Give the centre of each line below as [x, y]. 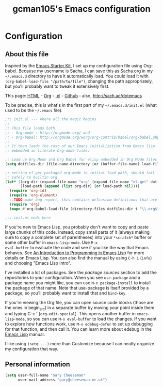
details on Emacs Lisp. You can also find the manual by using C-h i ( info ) [79, 258]
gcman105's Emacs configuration [81, 9]
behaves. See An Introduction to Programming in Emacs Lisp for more [75, 253]
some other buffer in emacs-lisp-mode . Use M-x [51, 242]
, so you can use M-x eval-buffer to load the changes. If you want [90, 319]
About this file [27, 54]
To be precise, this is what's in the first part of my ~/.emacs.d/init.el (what [81, 105]
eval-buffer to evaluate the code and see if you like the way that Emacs [77, 247]
